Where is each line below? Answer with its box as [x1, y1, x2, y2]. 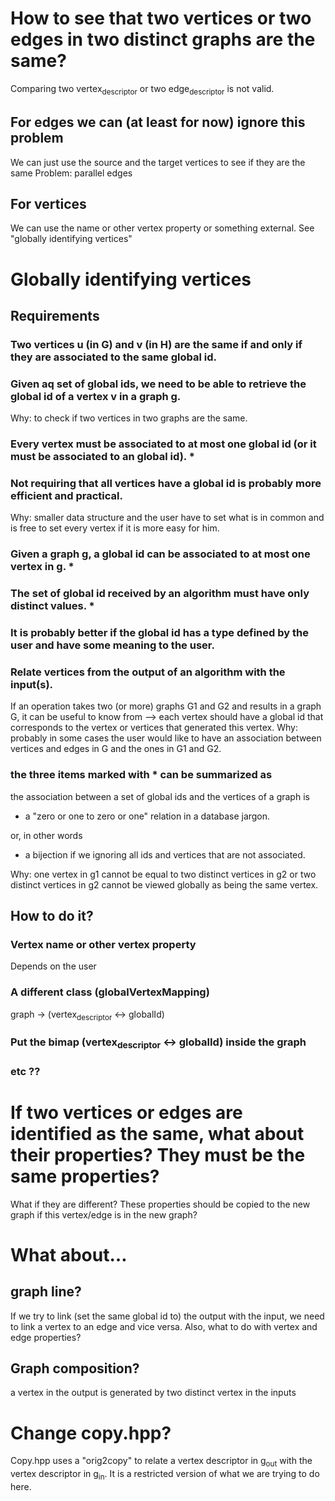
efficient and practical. [10, 489, 123, 502]
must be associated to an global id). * [10, 450, 195, 464]
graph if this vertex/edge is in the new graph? [10, 1208, 198, 1221]
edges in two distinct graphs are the [10, 28, 316, 51]
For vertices [10, 195, 87, 212]
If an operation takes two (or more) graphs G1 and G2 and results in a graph [10, 700, 322, 712]
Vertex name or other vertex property [10, 938, 197, 952]
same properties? [10, 1165, 160, 1187]
